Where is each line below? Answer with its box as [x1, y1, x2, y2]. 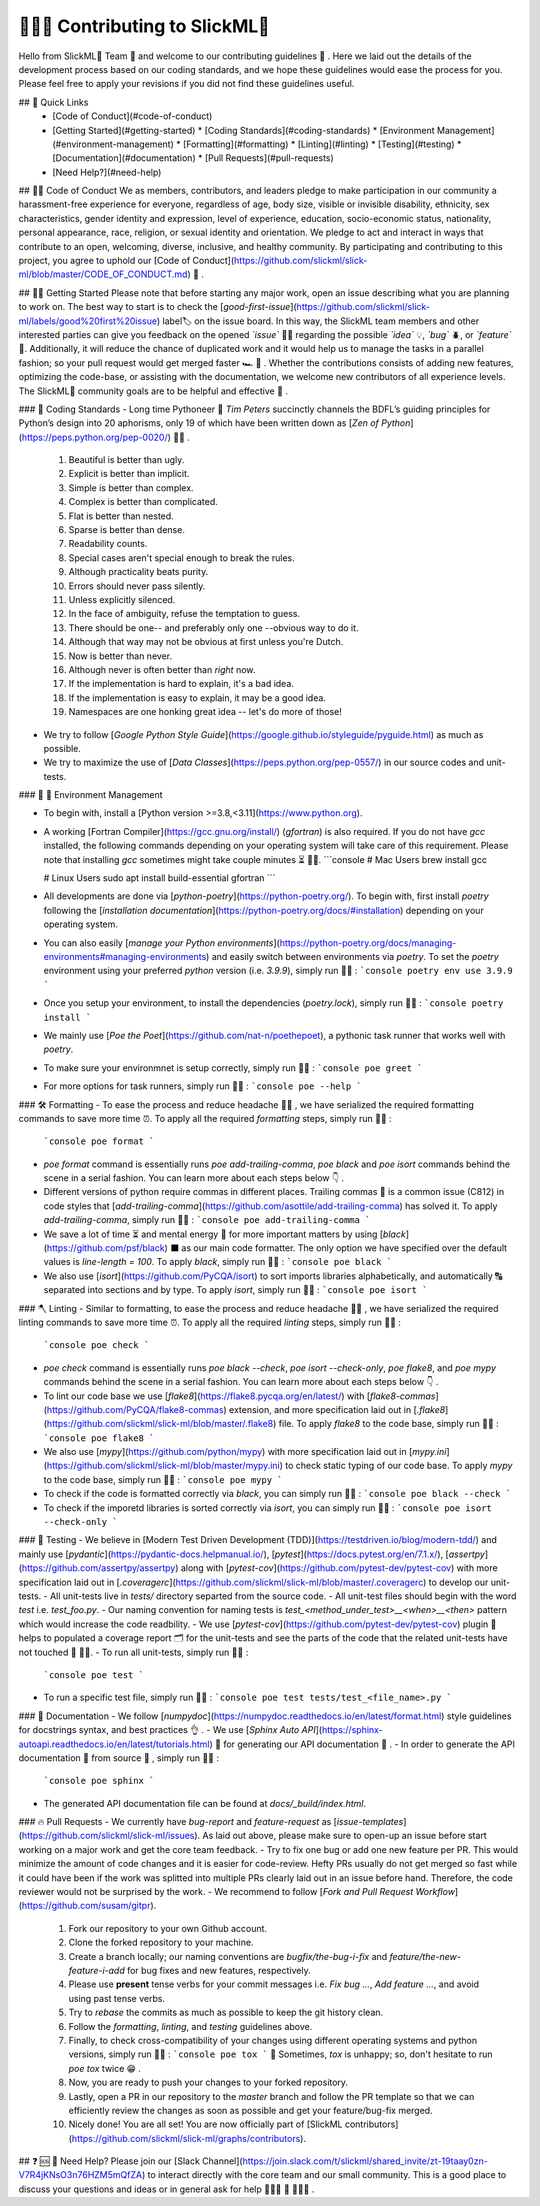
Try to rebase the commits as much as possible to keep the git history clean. [68, 2006, 384, 2019]
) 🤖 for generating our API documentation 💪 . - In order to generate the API [209, 1738, 515, 1750]
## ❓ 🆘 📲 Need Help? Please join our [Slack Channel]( [18, 2155, 244, 2167]
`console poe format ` [43, 1136, 155, 1147]
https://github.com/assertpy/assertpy [21, 1562, 176, 1574]
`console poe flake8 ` [43, 1432, 155, 1444]
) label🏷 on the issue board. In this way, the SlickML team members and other [156, 315, 480, 327]
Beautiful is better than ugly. [68, 454, 185, 466]
